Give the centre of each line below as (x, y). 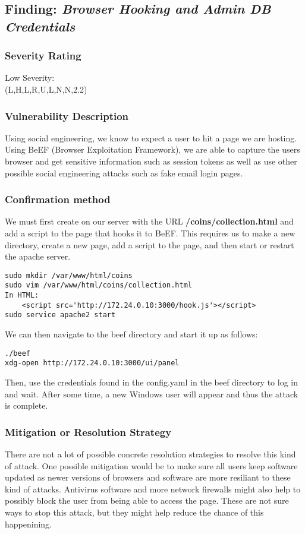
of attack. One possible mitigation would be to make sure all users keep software (151, 465)
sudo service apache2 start (60, 315)
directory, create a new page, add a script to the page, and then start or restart (150, 244)
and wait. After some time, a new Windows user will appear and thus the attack (152, 394)
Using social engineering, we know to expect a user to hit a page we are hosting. (151, 138)
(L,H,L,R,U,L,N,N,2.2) (46, 89)
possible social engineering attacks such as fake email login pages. (124, 173)
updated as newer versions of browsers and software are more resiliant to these (148, 477)
